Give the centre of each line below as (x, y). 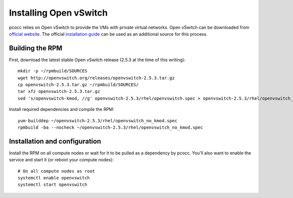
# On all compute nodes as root (56, 171)
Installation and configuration (55, 141)
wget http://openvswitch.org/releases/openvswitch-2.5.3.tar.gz (96, 78)
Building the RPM (36, 48)
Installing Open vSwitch (58, 13)
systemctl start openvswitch (52, 185)
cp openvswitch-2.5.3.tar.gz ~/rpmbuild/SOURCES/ (78, 85)
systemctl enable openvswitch (54, 178)
